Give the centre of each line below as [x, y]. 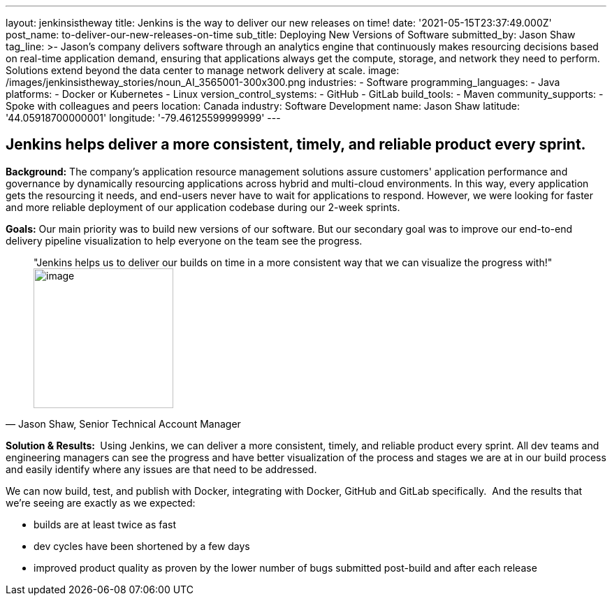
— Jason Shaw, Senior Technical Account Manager [123, 423]
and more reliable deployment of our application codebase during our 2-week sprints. [203, 207]
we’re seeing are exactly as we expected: [101, 502]
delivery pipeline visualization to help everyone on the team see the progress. [184, 240]
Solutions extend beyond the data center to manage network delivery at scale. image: [203, 70]
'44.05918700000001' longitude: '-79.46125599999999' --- [143, 118]
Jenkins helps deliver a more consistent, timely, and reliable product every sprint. [296, 145]
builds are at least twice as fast [105, 524]
